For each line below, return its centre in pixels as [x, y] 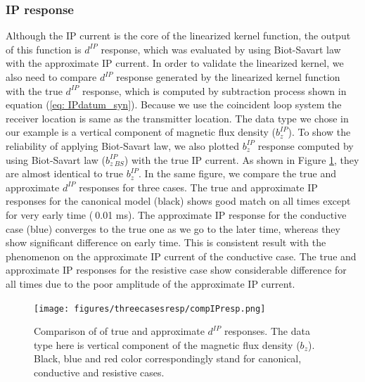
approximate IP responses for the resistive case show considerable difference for [176, 270]
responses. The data [267, 331]
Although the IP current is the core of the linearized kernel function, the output [178, 36]
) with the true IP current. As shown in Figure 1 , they [242, 159]
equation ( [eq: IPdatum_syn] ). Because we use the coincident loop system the [174, 104]
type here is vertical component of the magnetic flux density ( [167, 344]
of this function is [44, 49]
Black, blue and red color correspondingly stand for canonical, [168, 358]
